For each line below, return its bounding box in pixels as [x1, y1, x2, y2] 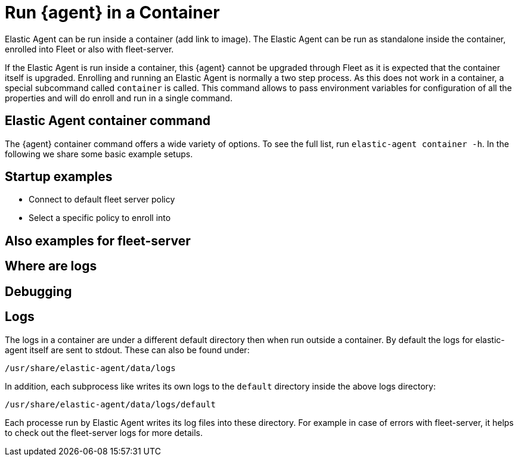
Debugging [5, 284, 72, 299]
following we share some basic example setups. [5, 148, 193, 159]
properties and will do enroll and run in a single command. [5, 92, 232, 103]
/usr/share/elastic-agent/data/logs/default [5, 399, 216, 409]
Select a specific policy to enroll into [29, 213, 171, 223]
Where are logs [5, 258, 97, 274]
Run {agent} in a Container [5, 2, 220, 23]
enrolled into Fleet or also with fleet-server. [5, 43, 174, 54]
